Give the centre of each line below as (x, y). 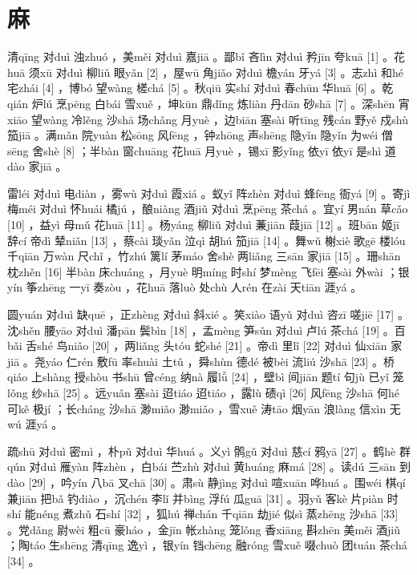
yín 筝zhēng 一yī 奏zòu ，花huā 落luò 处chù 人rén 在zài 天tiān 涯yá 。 (185, 287)
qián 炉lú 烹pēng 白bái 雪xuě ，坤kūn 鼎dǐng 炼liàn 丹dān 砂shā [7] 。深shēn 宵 (208, 103)
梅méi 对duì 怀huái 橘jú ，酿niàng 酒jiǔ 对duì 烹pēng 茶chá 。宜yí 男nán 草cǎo (208, 209)
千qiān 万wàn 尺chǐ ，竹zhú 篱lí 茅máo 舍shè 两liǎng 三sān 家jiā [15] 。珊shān (204, 256)
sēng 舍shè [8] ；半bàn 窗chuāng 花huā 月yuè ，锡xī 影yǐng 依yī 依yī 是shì (194, 150)
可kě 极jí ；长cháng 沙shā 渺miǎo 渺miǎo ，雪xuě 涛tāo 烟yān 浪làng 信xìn (197, 408)
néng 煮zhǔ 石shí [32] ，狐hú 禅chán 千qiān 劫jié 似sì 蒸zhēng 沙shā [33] (217, 514)
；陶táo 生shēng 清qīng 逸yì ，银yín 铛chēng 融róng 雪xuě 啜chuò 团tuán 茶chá (207, 545)
